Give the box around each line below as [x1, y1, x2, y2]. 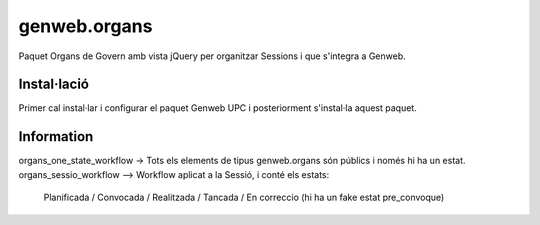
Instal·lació [18, 76, 90, 93]
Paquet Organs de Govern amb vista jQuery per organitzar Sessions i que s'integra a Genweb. [18, 50, 406, 62]
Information [18, 128, 94, 145]
